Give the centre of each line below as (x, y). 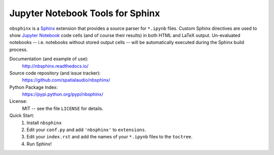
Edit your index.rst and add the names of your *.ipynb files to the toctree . (110, 137)
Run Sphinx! (39, 144)
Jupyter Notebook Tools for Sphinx (85, 13)
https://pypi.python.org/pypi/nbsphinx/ (63, 94)
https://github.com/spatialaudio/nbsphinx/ (66, 80)
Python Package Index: (33, 87)
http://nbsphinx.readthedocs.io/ (55, 66)
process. (19, 49)
